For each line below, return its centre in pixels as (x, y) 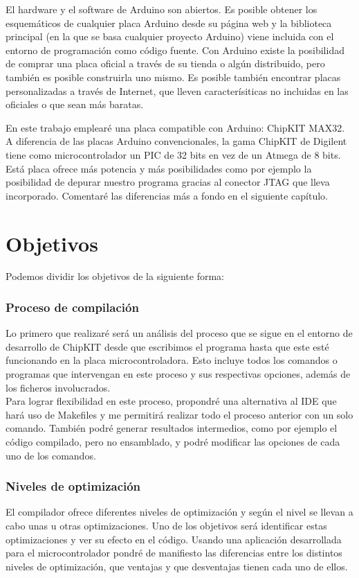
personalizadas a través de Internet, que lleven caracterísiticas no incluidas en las (177, 90)
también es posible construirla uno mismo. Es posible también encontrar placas (173, 77)
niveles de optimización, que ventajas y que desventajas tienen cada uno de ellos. (177, 566)
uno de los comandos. (51, 455)
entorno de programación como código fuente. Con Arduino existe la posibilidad (175, 50)
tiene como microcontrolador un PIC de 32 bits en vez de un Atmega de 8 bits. (173, 154)
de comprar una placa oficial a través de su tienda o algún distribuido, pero (165, 63)
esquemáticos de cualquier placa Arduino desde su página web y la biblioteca (169, 23)
